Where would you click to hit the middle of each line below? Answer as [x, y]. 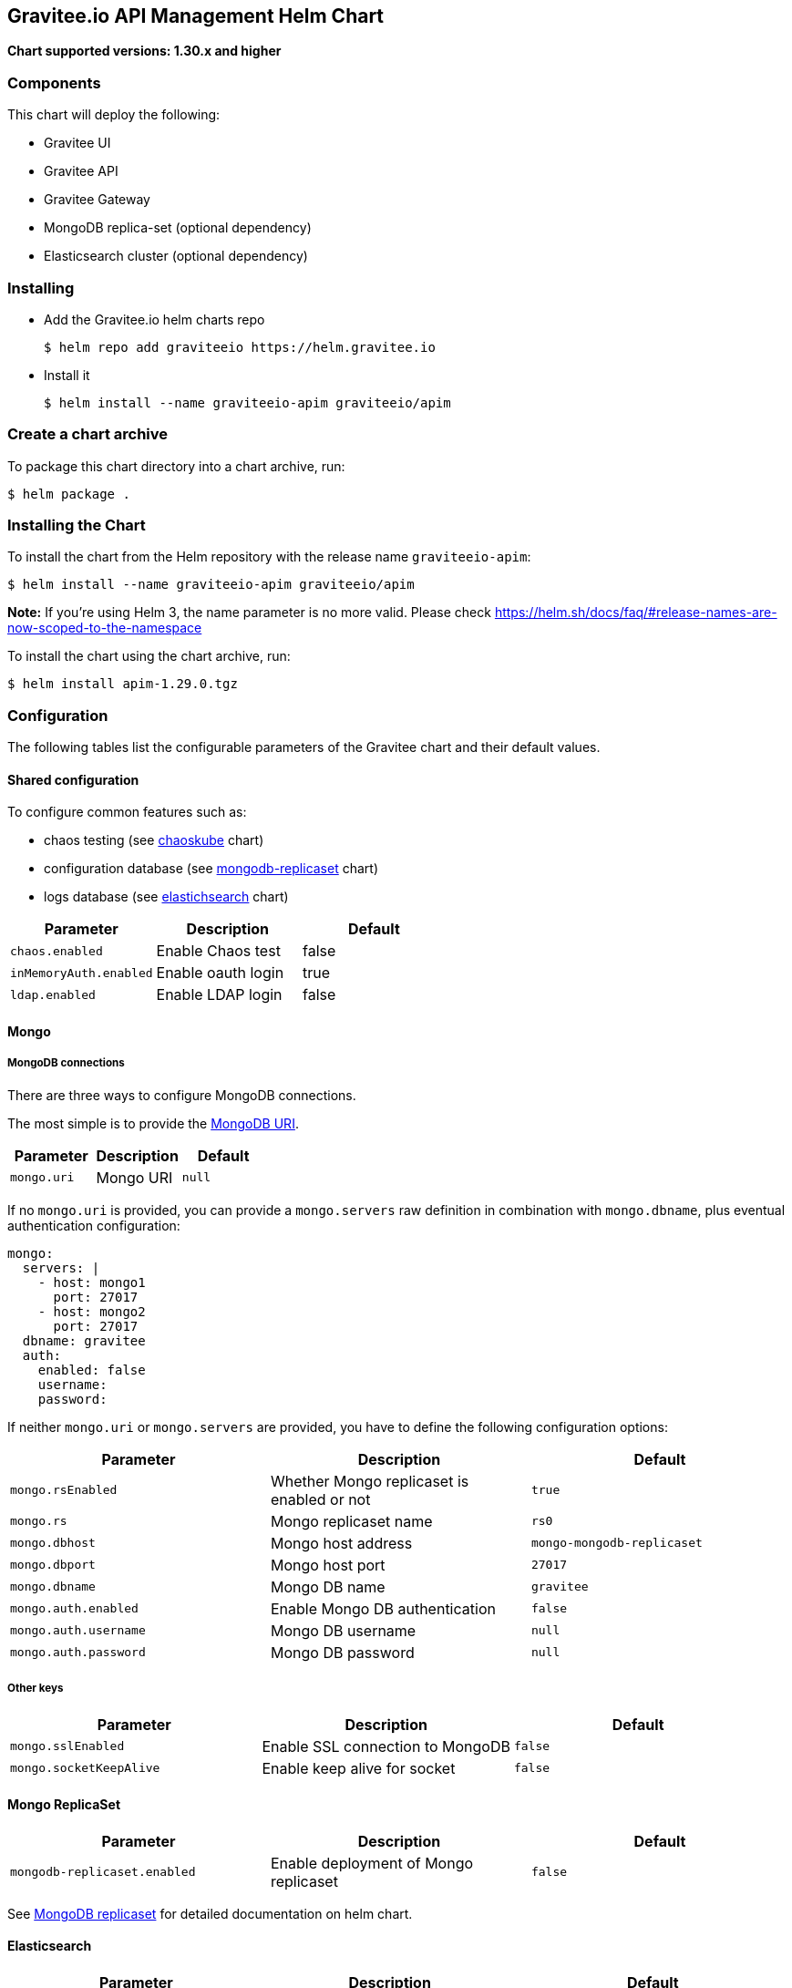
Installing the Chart [77, 525]
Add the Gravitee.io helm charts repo [154, 319]
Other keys [36, 1689]
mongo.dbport [53, 1565]
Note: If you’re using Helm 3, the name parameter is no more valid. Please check [249, 613]
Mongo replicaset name [351, 1521]
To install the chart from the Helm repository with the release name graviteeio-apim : [269, 557]
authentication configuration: [94, 1225]
